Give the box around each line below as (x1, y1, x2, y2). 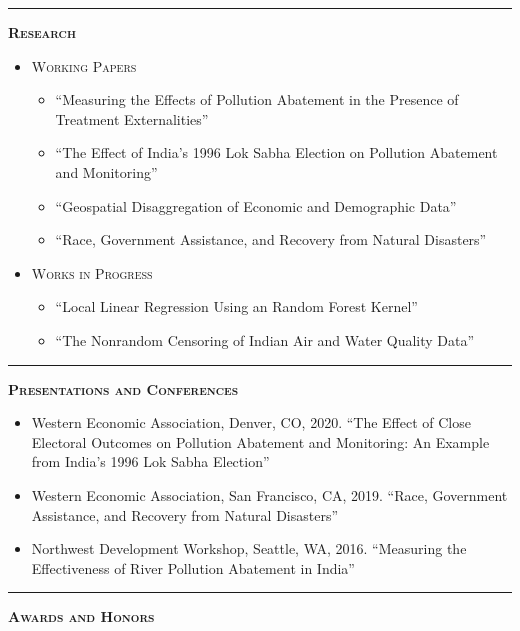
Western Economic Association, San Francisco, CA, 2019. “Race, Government (31, 484, 508, 505)
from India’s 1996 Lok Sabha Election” (31, 451, 270, 472)
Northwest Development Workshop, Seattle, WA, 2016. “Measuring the (31, 538, 467, 559)
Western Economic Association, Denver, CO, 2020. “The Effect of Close (31, 412, 471, 433)
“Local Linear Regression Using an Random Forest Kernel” (55, 296, 418, 317)
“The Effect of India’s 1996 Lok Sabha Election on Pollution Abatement (55, 142, 498, 163)
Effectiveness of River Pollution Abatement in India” (31, 557, 355, 578)
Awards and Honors (8, 606, 155, 627)
